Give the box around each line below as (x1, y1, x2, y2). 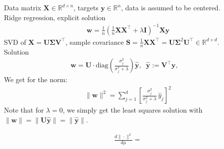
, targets (73, 2, 98, 12)
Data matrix (4, 2, 41, 12)
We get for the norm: (4, 74, 67, 85)
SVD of (4, 36, 26, 47)
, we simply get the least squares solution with (63, 105, 203, 115)
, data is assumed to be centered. (121, 2, 221, 12)
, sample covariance (65, 36, 124, 47)
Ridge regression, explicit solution (4, 12, 106, 22)
